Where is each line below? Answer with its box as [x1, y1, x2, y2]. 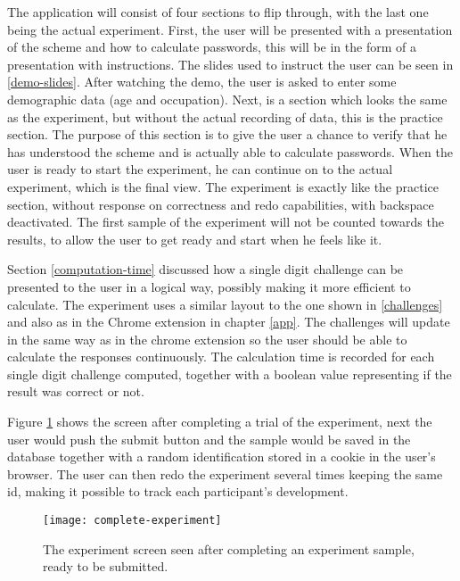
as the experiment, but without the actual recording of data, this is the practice [7, 107, 443, 126]
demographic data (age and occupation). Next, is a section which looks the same [7, 89, 448, 108]
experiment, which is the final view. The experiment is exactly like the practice [7, 177, 439, 195]
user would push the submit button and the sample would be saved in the [7, 429, 411, 448]
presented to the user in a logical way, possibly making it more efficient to [7, 277, 411, 295]
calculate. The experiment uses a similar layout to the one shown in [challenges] [7, 295, 443, 313]
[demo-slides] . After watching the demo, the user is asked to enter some [7, 72, 397, 91]
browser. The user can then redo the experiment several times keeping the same [7, 464, 443, 483]
